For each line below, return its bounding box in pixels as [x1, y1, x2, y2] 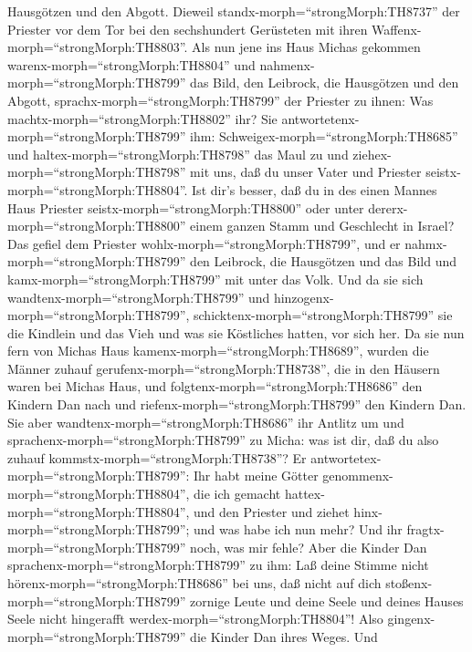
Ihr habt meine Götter [194, 466, 319, 485]
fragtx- [406, 520, 445, 539]
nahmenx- [259, 55, 315, 74]
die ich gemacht [194, 484, 281, 503]
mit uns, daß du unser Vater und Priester [190, 162, 422, 181]
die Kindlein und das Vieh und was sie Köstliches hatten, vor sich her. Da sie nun [7, 323, 465, 342]
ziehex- [352, 144, 392, 163]
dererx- [368, 198, 408, 217]
